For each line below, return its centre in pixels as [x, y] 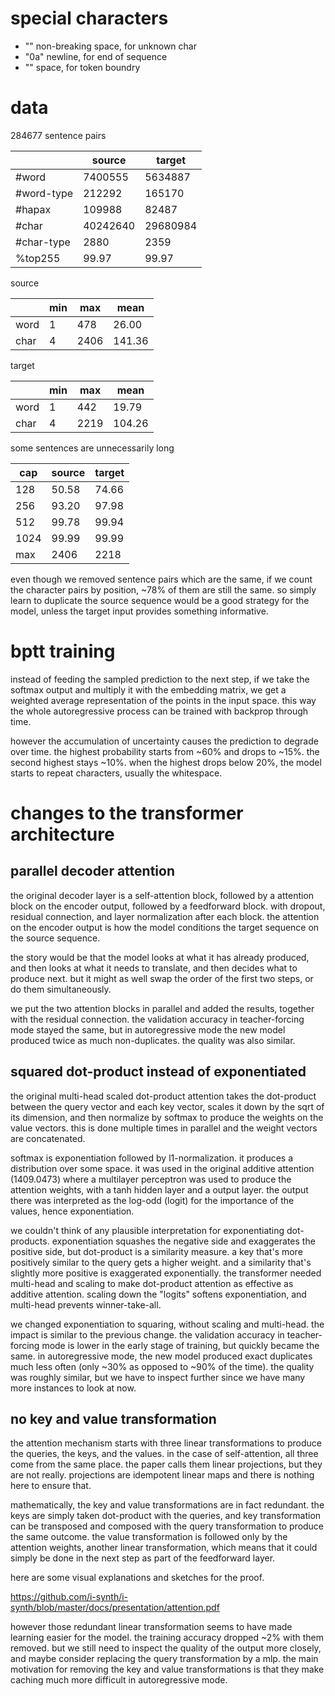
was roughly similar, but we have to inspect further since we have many [158, 1377]
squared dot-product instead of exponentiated [158, 1072]
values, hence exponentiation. [72, 1211]
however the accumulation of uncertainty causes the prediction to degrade [164, 741]
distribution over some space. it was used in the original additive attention [162, 1168]
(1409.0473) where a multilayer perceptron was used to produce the [151, 1179]
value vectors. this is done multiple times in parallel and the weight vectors [164, 1128]
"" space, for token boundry [82, 67]
